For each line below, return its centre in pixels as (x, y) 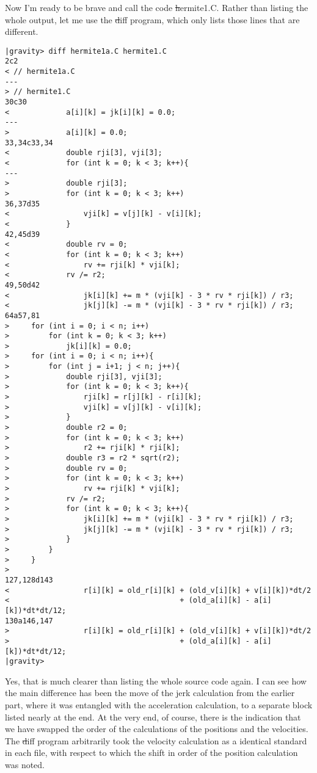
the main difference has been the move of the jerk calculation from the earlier (150, 693)
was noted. (25, 764)
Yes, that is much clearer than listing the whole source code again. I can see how (156, 680)
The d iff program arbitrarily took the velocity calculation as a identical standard (156, 740)
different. (22, 31)
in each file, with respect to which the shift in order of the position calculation (151, 753)
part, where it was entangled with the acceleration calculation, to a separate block (159, 705)
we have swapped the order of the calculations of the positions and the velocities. (157, 729)
